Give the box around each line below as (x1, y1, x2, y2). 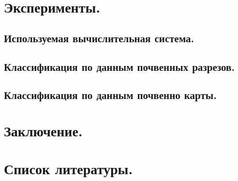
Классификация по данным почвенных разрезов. (4, 59, 235, 74)
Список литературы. (4, 159, 133, 179)
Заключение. (4, 120, 83, 140)
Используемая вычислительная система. (4, 30, 194, 45)
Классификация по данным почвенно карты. (4, 87, 217, 102)
